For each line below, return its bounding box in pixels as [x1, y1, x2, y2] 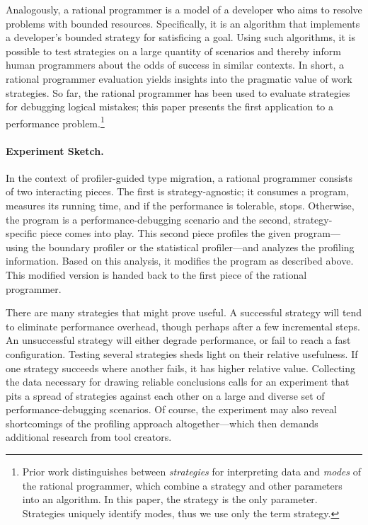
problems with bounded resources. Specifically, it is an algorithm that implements [6, 16, 360, 30]
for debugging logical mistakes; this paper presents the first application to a [6, 99, 334, 114]
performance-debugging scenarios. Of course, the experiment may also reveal [6, 402, 337, 417]
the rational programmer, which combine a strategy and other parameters [22, 478, 343, 492]
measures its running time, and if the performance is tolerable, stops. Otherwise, [6, 197, 355, 212]
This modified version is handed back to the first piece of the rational [6, 267, 307, 282]
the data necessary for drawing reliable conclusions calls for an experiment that [6, 374, 350, 389]
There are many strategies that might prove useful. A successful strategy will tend [6, 305, 362, 320]
